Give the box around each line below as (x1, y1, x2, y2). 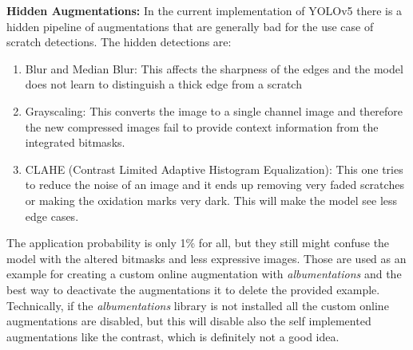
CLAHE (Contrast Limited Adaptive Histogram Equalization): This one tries (25, 160, 403, 177)
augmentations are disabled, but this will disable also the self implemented (6, 313, 371, 329)
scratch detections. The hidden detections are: (6, 33, 232, 50)
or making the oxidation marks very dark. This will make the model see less (25, 191, 398, 208)
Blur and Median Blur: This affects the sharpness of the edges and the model (25, 60, 403, 77)
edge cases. (25, 207, 79, 224)
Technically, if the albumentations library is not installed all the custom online (6, 297, 389, 313)
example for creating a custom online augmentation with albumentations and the (6, 265, 402, 282)
